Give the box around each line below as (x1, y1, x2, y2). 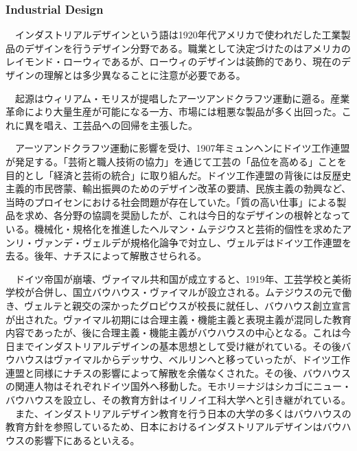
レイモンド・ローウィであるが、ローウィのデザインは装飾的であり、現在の (5, 54, 341, 69)
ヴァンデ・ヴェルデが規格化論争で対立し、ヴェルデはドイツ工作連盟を (34, 235, 352, 249)
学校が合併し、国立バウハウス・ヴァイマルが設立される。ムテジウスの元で (5, 285, 342, 299)
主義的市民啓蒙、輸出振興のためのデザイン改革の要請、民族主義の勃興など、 (5, 181, 352, 196)
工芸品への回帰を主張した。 (72, 117, 198, 132)
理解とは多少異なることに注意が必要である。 (43, 68, 246, 82)
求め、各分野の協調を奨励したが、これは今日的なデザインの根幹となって (24, 208, 351, 222)
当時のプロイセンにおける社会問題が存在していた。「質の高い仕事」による (5, 194, 337, 209)
